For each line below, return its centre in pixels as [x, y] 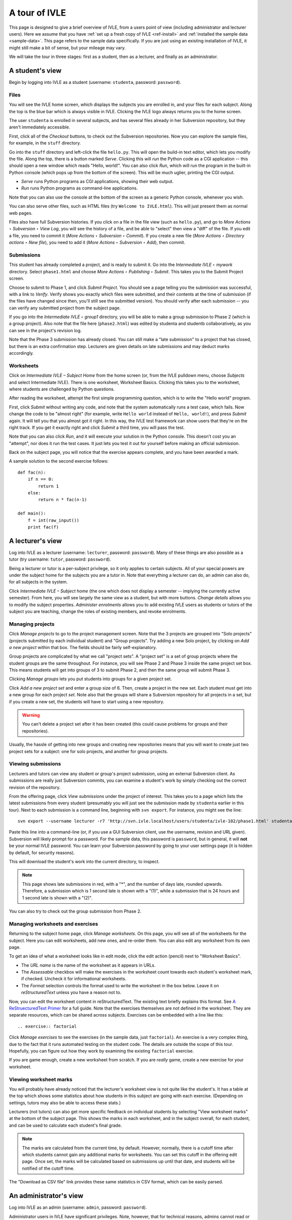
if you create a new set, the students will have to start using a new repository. [87, 701]
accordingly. [21, 353]
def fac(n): [32, 472]
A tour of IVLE [37, 13]
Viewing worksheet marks [41, 1079]
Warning [31, 715]
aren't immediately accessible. [40, 127]
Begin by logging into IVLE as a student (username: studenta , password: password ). [95, 82]
